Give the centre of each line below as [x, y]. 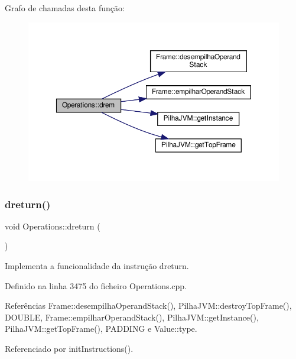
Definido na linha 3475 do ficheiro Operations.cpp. [96, 285]
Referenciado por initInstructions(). [69, 348]
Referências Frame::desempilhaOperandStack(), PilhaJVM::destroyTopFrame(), [148, 305]
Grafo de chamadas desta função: [65, 8]
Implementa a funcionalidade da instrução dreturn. [97, 266]
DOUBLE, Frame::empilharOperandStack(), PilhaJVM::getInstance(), [132, 317]
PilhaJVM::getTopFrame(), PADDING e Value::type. [101, 329]
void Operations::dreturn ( [53, 226]
